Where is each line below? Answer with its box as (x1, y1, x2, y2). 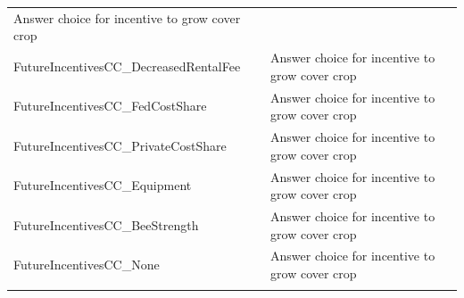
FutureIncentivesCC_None (13, 255, 160, 274)
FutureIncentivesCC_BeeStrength (13, 215, 199, 234)
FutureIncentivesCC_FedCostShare (13, 96, 207, 115)
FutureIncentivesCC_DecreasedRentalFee (13, 56, 241, 75)
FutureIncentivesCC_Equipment (13, 176, 192, 195)
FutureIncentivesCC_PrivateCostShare (13, 136, 227, 154)
